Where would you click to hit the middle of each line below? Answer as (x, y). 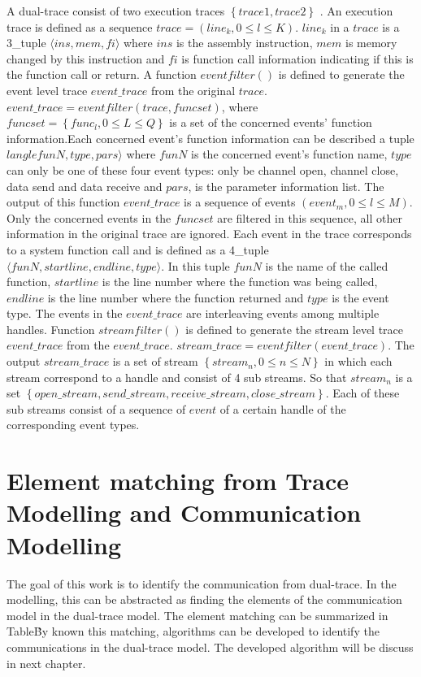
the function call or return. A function (102, 74)
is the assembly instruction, (244, 43)
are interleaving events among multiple (283, 313)
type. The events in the (65, 313)
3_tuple (26, 43)
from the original (193, 90)
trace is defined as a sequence (80, 26)
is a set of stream (155, 361)
